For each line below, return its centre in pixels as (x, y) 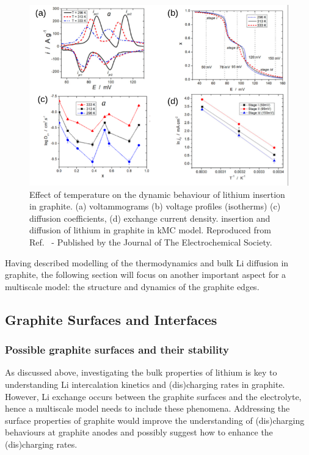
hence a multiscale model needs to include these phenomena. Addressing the (147, 408)
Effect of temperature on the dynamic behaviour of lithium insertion (157, 194)
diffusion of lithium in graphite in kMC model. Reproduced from (150, 230)
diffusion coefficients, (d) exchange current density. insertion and (150, 218)
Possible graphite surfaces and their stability (117, 350)
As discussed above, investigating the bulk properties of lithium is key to (141, 372)
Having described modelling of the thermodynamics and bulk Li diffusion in (147, 262)
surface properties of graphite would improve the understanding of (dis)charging (155, 420)
